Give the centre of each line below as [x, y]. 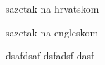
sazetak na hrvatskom [52, 8]
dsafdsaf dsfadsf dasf [50, 56]
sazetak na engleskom [52, 32]
